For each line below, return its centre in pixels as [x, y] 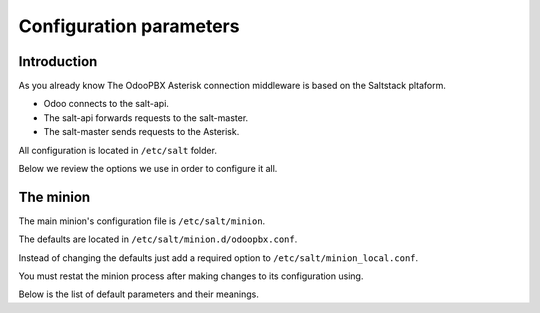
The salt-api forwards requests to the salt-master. [146, 117]
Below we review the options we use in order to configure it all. [148, 169]
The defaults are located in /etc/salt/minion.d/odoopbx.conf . [158, 239]
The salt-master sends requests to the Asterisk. [141, 132]
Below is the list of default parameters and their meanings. [139, 294]
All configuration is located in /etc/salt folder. [117, 150]
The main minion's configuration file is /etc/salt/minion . [142, 221]
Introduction [58, 61]
